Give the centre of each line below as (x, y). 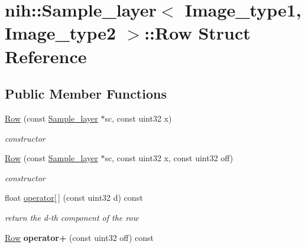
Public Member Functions (86, 94)
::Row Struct (197, 33)
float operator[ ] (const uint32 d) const (74, 198)
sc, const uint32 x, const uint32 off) (169, 158)
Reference (46, 56)
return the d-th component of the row (72, 217)
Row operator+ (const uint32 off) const (79, 237)
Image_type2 (61, 33)
